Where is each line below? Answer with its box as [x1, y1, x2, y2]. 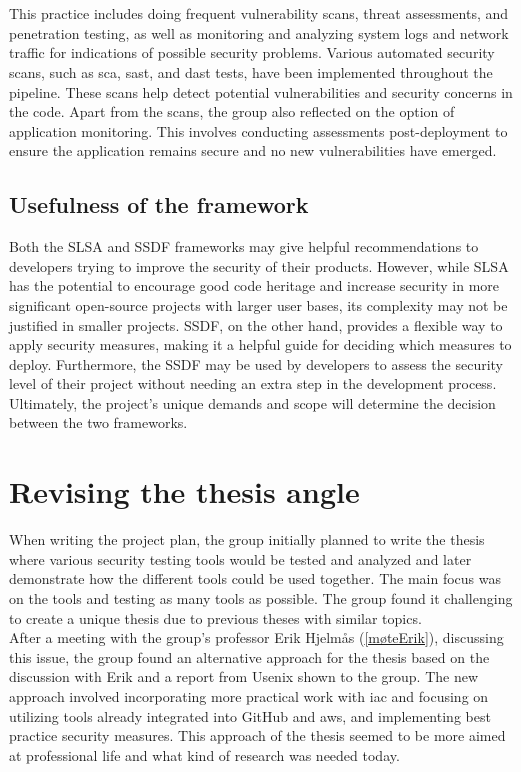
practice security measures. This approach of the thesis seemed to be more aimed [9, 725, 506, 746]
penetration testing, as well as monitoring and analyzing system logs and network [9, 22, 509, 43]
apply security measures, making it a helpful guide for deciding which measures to [9, 334, 512, 355]
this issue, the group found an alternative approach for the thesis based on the [9, 646, 490, 667]
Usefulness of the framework [9, 189, 309, 220]
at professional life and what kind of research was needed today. [9, 744, 400, 765]
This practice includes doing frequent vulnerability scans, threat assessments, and [9, 3, 509, 24]
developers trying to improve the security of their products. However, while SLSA [9, 255, 509, 276]
